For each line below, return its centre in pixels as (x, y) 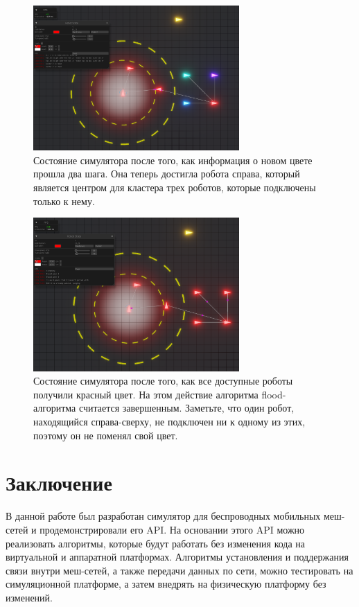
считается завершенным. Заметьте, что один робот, (186, 408)
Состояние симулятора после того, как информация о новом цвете (173, 160)
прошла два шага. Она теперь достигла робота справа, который (167, 174)
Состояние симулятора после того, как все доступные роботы (163, 381)
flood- (274, 394)
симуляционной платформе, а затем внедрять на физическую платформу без (166, 584)
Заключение (59, 483)
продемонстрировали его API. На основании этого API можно (172, 529)
